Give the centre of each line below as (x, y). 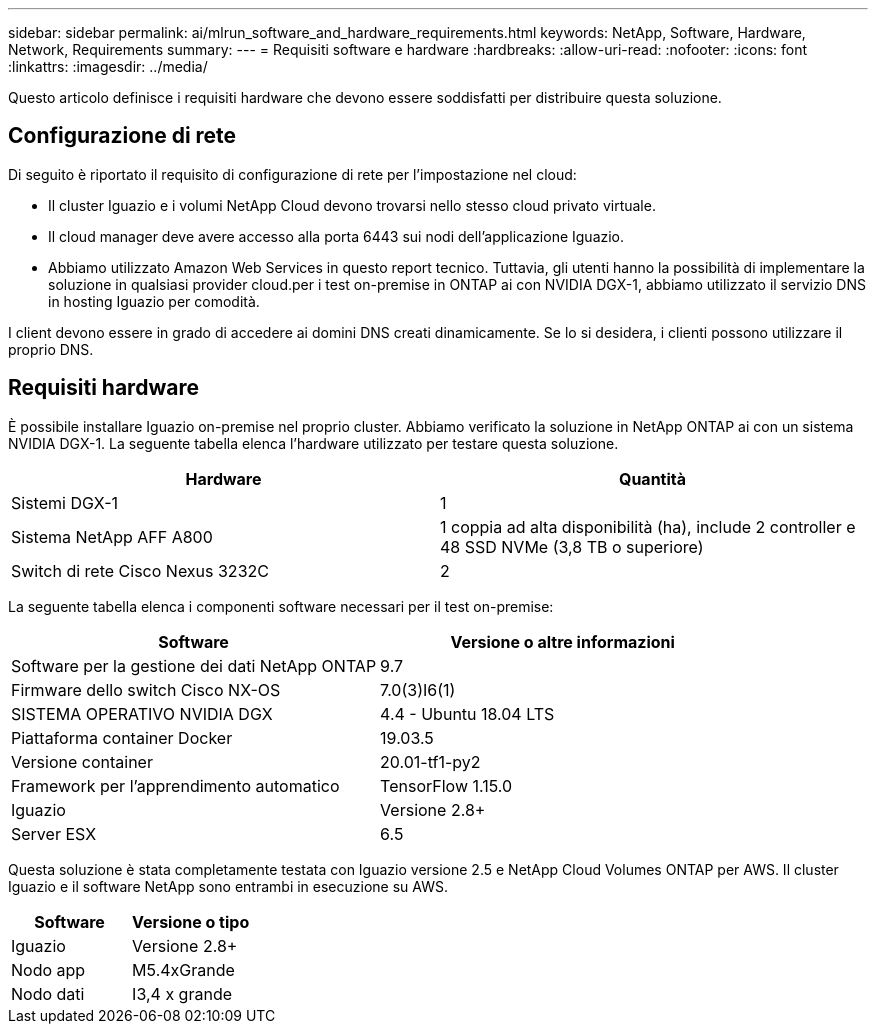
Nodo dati (48, 993)
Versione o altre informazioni (562, 641)
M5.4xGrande (183, 969)
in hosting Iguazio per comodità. (154, 301)
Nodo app (48, 969)
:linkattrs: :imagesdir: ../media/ (108, 66)
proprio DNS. (51, 349)
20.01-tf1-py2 (430, 761)
